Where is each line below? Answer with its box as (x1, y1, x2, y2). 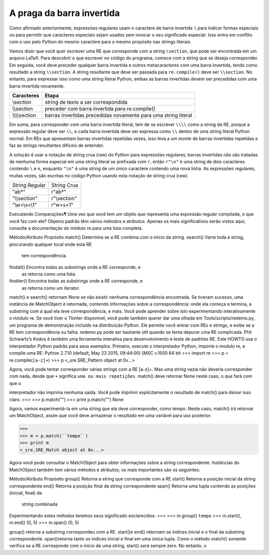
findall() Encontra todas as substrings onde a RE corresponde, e (9, 264, 141, 270)
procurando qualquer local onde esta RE (9, 241, 92, 247)
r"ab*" (51, 188, 67, 195)
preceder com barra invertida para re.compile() (45, 105, 155, 112)
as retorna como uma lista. (21, 271, 77, 277)
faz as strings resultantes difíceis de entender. (9, 142, 105, 148)
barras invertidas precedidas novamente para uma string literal (45, 112, 192, 119)
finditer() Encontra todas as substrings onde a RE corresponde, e (9, 278, 143, 284)
